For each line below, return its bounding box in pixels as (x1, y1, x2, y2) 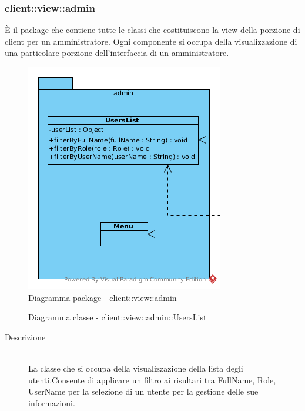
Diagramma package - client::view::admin (28, 291, 177, 303)
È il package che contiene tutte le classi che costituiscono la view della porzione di (5, 24, 300, 36)
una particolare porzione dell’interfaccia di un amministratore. (5, 47, 229, 59)
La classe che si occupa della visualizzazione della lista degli (28, 362, 243, 374)
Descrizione (5, 330, 46, 343)
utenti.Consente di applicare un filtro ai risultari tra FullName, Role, (28, 373, 276, 386)
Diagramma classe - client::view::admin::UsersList (28, 311, 207, 323)
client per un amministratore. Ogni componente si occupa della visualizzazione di (5, 35, 297, 47)
